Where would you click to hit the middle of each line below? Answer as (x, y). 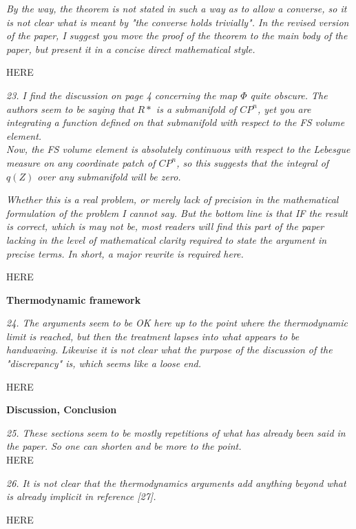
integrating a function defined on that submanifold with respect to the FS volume (176, 122)
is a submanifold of (196, 108)
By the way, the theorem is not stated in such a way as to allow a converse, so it (177, 8)
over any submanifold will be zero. (109, 176)
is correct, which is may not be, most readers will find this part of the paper (165, 226)
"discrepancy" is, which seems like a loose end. (104, 363)
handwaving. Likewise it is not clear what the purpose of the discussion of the (169, 350)
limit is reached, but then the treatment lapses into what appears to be (153, 336)
